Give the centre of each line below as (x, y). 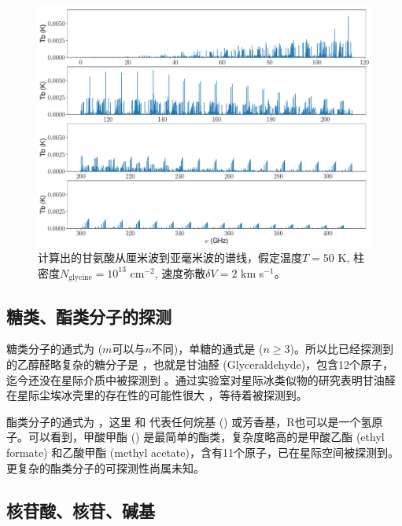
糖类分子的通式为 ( (55, 349)
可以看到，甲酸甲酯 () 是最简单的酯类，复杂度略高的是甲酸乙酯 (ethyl (206, 437)
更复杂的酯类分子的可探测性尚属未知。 (105, 467)
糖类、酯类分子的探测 (89, 316)
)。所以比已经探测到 (341, 349)
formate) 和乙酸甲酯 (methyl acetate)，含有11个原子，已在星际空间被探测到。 (203, 452)
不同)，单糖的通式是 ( (207, 349)
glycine (80, 278)
